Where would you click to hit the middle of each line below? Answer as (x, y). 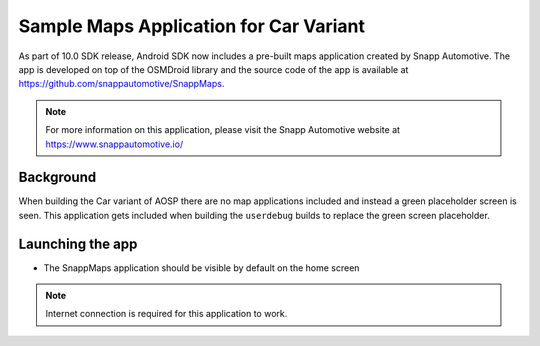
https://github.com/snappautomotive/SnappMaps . (121, 84)
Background (57, 177)
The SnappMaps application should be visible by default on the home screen (201, 267)
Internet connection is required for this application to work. (166, 314)
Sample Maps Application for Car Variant (191, 26)
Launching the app (78, 243)
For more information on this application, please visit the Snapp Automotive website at (222, 130)
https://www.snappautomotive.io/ (114, 144)
